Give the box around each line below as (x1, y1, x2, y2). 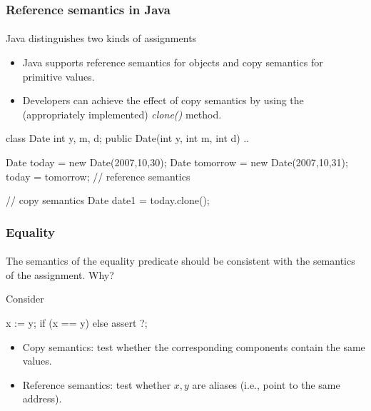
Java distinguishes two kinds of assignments (6, 31, 197, 46)
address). (22, 391, 62, 406)
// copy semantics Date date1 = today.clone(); (6, 193, 210, 208)
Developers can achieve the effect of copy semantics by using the (22, 93, 304, 108)
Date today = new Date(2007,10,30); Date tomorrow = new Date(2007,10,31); (6, 155, 348, 169)
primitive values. (22, 68, 95, 83)
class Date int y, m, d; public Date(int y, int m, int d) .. (6, 131, 250, 146)
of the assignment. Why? (6, 267, 114, 282)
